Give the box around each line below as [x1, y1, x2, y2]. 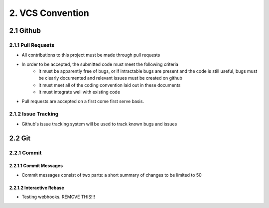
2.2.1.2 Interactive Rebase [9, 185, 64, 191]
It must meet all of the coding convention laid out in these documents [38, 82, 181, 88]
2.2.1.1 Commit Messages [9, 163, 63, 169]
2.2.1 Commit [9, 149, 42, 156]
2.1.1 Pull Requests [9, 41, 55, 48]
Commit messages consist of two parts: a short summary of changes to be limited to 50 [21, 172, 202, 178]
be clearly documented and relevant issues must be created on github [38, 75, 183, 81]
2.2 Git [9, 134, 31, 142]
